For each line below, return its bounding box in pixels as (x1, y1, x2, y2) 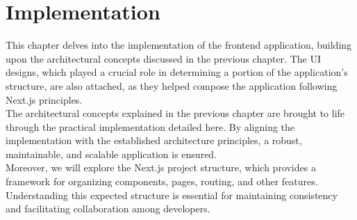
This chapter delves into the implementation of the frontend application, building (6, 38, 352, 52)
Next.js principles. (6, 92, 83, 107)
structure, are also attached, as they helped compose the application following (6, 78, 338, 93)
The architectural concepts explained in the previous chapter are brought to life (6, 106, 345, 120)
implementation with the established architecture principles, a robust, (6, 133, 302, 148)
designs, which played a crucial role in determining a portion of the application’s (6, 65, 348, 79)
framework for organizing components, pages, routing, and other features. (6, 174, 318, 189)
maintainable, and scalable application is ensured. (6, 146, 217, 161)
